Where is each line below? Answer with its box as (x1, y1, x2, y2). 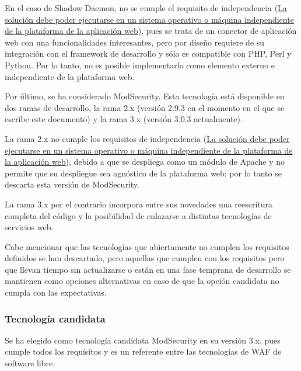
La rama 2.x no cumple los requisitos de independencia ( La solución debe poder (5, 132, 290, 144)
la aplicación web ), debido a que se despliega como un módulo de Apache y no (5, 155, 285, 168)
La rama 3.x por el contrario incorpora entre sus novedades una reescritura (5, 197, 273, 210)
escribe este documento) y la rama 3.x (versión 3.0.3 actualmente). (5, 113, 243, 125)
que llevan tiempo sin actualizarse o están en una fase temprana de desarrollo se (5, 263, 291, 275)
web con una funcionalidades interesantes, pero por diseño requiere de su (5, 36, 265, 48)
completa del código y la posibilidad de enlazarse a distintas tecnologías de (5, 209, 272, 221)
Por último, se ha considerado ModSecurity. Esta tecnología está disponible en (5, 90, 285, 102)
